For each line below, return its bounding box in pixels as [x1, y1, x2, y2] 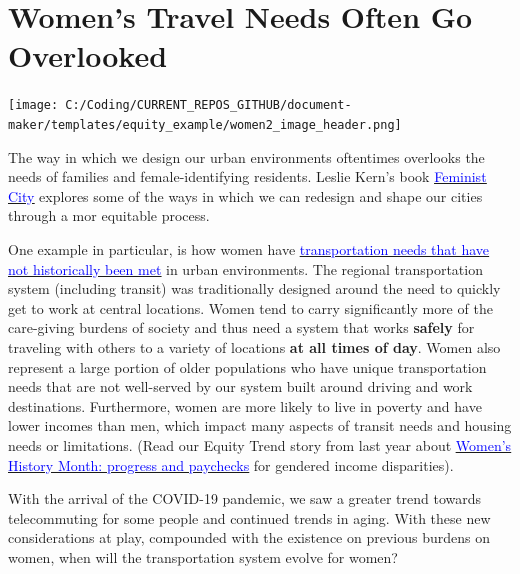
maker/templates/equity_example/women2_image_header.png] [8, 117, 402, 132]
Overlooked [8, 35, 168, 76]
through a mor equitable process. [8, 205, 210, 226]
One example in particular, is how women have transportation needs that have [8, 239, 490, 259]
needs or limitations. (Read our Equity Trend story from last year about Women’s [8, 434, 512, 455]
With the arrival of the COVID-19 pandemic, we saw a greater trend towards [8, 488, 482, 509]
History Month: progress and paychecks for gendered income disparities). [8, 454, 454, 475]
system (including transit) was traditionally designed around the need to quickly [8, 278, 501, 299]
